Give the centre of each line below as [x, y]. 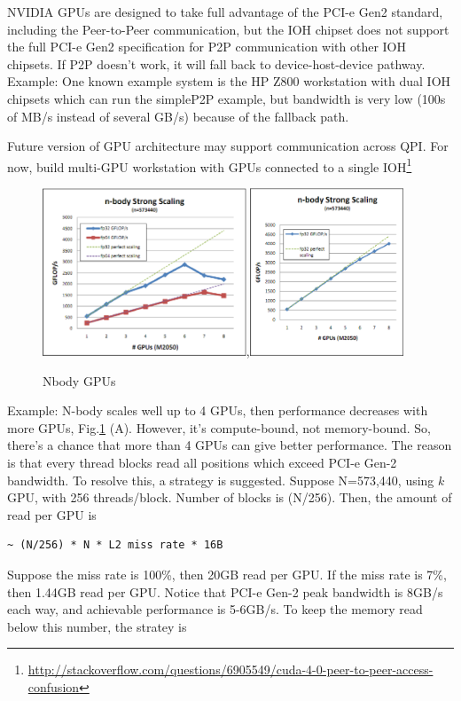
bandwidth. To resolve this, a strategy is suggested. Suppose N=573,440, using [221, 480]
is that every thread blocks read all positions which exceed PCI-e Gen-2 [202, 462]
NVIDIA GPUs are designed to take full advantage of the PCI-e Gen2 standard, [225, 12]
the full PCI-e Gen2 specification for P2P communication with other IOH [207, 47]
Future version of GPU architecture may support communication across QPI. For [228, 146]
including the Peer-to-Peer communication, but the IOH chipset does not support [228, 29]
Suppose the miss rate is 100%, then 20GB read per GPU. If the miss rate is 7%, [227, 574]
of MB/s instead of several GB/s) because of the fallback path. [178, 116]
